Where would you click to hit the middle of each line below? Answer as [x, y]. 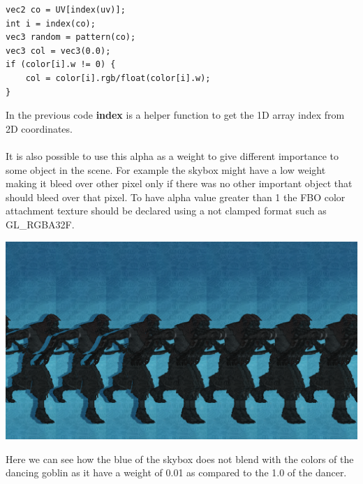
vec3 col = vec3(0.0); [58, 51]
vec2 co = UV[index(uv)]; [66, 10]
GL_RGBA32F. [40, 224]
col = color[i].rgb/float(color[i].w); [118, 78]
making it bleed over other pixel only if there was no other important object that [179, 183]
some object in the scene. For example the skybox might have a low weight [166, 169]
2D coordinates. [39, 128]
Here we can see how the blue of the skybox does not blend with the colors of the [180, 459]
